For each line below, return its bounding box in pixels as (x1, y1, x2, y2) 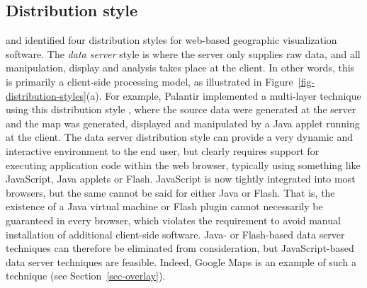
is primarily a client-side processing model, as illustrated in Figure (6, 74, 293, 88)
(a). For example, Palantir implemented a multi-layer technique (86, 88, 361, 103)
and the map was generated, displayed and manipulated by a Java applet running (6, 115, 360, 130)
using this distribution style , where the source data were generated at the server (6, 102, 356, 117)
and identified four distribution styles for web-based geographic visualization (6, 33, 337, 47)
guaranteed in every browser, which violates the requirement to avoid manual (6, 212, 341, 227)
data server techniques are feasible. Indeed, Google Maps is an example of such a (6, 254, 356, 269)
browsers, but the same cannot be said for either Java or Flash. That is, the (6, 185, 335, 200)
